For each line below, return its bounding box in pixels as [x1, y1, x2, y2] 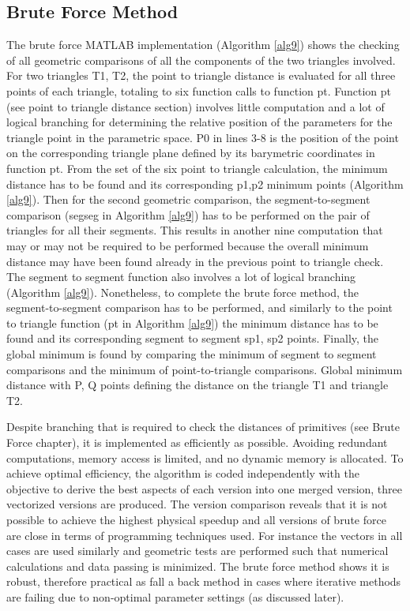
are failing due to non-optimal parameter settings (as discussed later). [6, 588, 344, 605]
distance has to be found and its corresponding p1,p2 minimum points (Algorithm [6, 175, 404, 192]
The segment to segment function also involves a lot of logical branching [6, 268, 356, 285]
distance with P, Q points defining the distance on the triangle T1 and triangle [6, 377, 389, 393]
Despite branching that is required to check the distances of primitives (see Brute [6, 418, 401, 435]
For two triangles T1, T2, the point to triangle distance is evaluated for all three [6, 67, 396, 84]
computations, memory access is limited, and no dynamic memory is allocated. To [6, 449, 404, 466]
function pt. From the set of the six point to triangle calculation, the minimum [6, 159, 388, 176]
